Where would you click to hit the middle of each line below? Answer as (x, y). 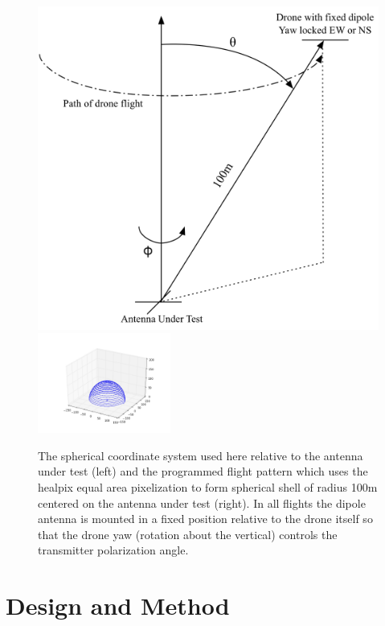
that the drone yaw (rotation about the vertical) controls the (188, 534)
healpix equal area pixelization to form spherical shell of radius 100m (208, 487)
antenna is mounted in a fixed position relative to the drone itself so (205, 519)
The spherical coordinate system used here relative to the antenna (201, 455)
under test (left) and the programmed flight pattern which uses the (203, 471)
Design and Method (118, 605)
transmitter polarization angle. (113, 550)
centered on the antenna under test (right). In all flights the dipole (202, 502)
